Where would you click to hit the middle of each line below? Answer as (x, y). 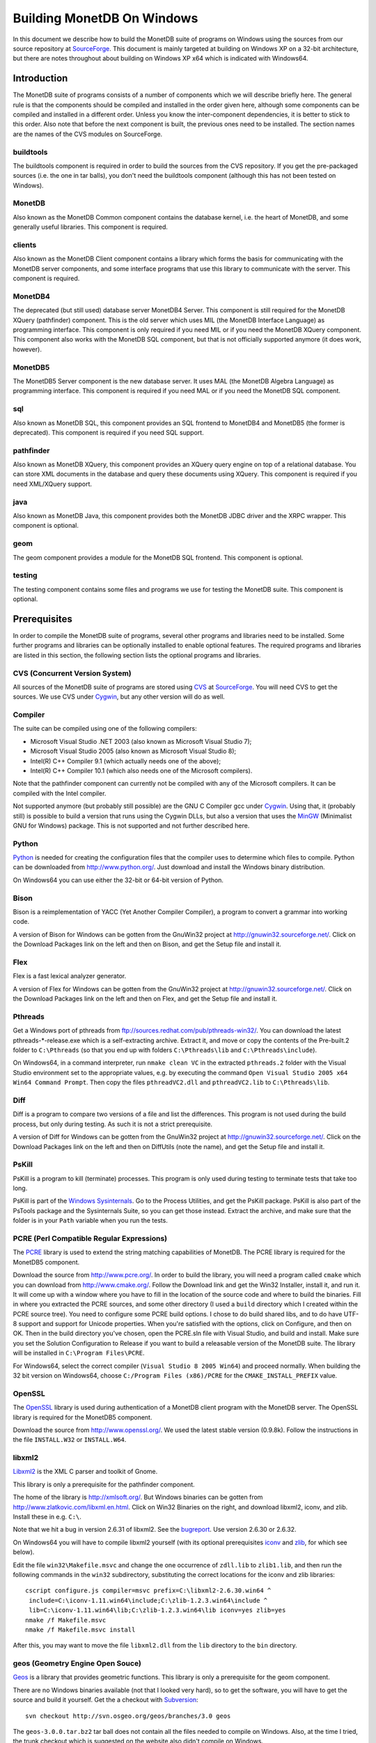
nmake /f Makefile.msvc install (80, 1629)
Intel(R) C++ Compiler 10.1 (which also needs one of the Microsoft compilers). (141, 770)
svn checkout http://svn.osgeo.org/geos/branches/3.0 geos (128, 1716)
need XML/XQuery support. (53, 484)
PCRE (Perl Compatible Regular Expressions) (90, 1238)
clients (25, 245)
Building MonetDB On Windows (105, 18)
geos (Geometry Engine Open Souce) (77, 1664)
